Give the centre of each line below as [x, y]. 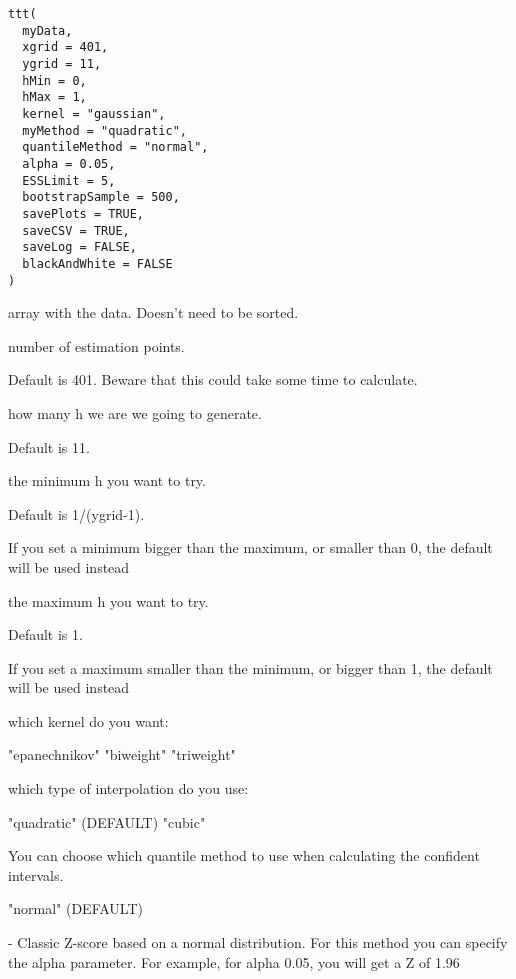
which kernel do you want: [88, 720]
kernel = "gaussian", [94, 113]
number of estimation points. [96, 345]
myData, [47, 30]
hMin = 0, [54, 80]
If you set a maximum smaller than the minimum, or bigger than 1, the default [250, 667]
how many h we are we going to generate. [135, 412]
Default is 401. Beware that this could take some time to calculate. [213, 379]
